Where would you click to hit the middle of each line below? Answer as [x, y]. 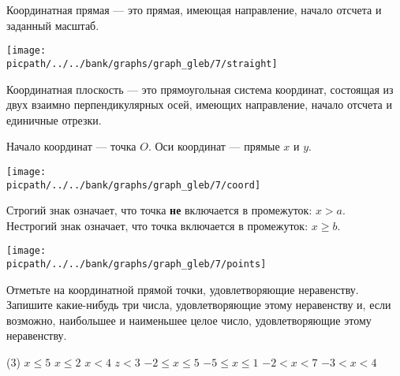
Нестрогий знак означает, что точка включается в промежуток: [157, 225]
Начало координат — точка [71, 146]
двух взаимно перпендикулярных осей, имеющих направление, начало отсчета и [199, 104]
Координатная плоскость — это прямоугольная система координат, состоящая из [200, 89]
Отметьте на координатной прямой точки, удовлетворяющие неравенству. [183, 289]
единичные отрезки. [54, 119]
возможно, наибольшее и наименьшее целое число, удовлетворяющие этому [189, 320]
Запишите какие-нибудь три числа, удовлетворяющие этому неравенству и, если [199, 305]
